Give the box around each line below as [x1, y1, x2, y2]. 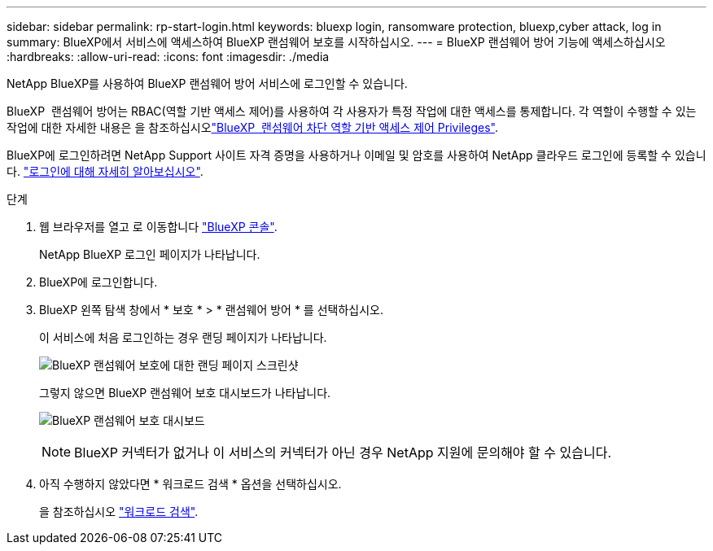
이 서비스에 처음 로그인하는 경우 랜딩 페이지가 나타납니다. [39, 330, 327, 344]
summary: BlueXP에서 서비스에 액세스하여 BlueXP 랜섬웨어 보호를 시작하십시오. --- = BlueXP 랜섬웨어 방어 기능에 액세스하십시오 [7, 35, 666, 49]
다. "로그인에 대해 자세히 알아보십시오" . [7, 164, 203, 178]
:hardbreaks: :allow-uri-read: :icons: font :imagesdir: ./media [7, 50, 330, 63]
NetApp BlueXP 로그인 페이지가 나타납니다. [39, 247, 260, 261]
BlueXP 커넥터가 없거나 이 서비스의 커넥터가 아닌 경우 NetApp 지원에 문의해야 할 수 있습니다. [74, 444, 611, 461]
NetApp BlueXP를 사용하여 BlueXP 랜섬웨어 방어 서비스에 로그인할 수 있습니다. [7, 77, 408, 90]
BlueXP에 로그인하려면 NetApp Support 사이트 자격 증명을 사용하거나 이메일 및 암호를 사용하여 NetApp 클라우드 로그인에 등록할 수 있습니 [7, 148, 706, 162]
